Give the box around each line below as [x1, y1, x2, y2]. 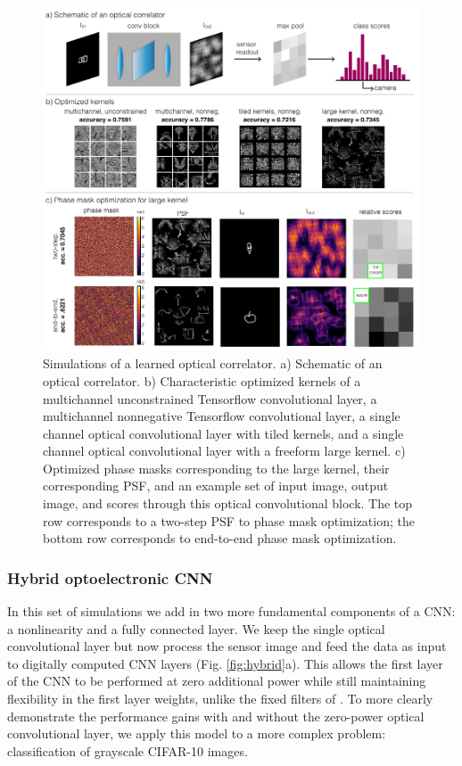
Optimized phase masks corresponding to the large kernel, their [43, 458, 390, 477]
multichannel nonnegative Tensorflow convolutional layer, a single [43, 407, 400, 425]
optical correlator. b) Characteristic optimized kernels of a [43, 371, 361, 390]
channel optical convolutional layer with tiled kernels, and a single [43, 424, 404, 442]
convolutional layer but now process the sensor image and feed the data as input [7, 637, 447, 655]
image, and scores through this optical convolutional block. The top [43, 494, 413, 513]
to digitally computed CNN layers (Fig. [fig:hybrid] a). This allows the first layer [7, 654, 443, 672]
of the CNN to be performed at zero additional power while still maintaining [7, 671, 426, 690]
